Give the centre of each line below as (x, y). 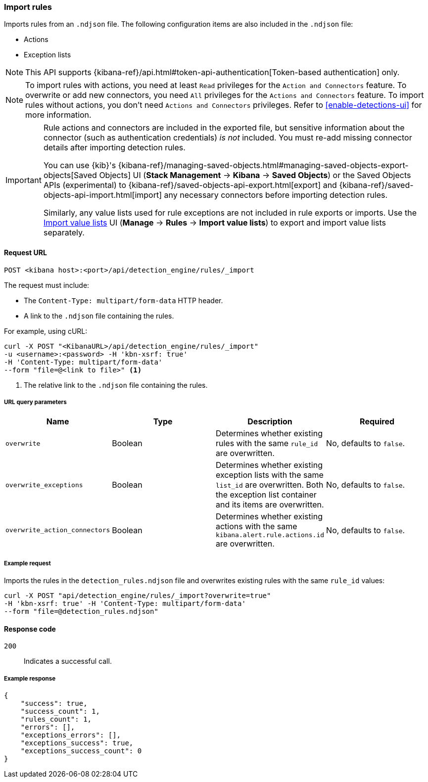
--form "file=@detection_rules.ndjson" (81, 612)
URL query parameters (35, 402)
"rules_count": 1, (56, 719)
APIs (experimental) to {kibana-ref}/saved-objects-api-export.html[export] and (190, 185)
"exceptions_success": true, (77, 743)
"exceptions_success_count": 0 (81, 751)
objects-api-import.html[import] (103, 195)
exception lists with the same (269, 475)
